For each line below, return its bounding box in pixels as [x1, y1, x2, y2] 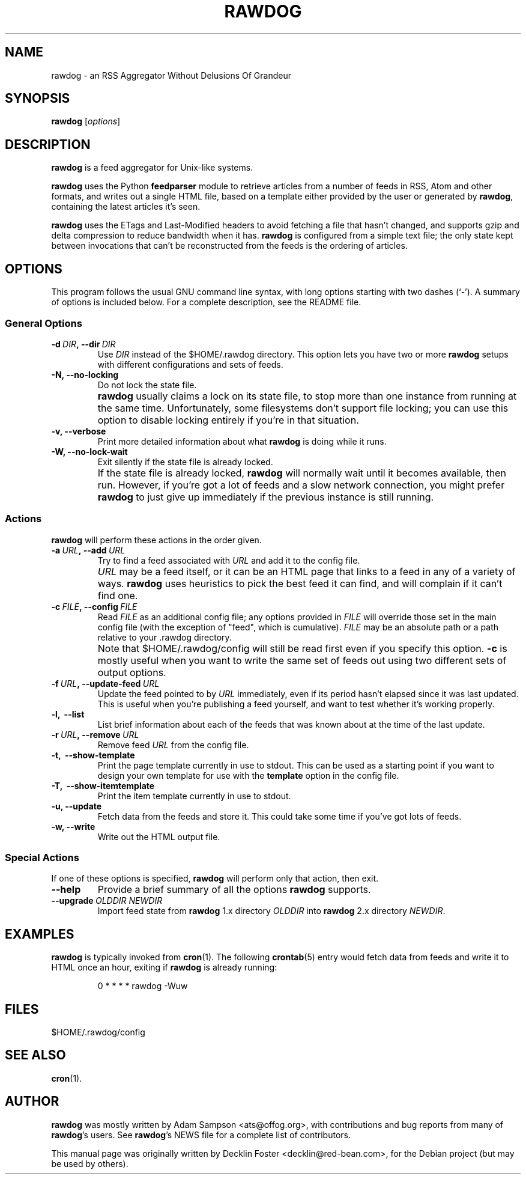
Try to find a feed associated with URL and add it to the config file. [97, 555, 360, 565]
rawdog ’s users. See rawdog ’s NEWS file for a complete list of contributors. [51, 1129, 351, 1140]
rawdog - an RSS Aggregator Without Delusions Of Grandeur [51, 70, 291, 81]
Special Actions [5, 851, 79, 864]
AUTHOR [5, 1094, 59, 1109]
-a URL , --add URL [51, 544, 125, 555]
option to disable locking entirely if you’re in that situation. [97, 413, 359, 426]
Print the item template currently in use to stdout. [97, 790, 291, 801]
